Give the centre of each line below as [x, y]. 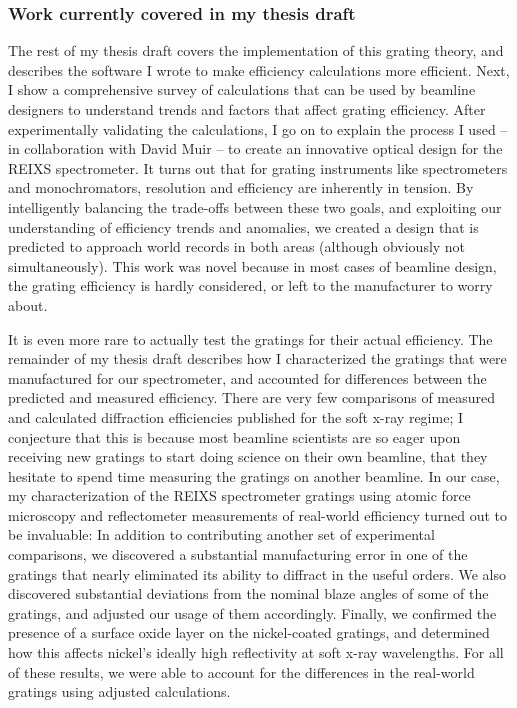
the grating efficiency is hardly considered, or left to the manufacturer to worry [250, 285]
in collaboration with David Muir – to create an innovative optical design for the [255, 148]
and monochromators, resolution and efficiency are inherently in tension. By [241, 187]
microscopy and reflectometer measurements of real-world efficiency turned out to [257, 514]
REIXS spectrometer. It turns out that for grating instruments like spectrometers [258, 167]
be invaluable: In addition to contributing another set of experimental [221, 534]
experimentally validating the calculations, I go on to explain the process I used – [258, 128]
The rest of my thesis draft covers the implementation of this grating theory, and [256, 50]
